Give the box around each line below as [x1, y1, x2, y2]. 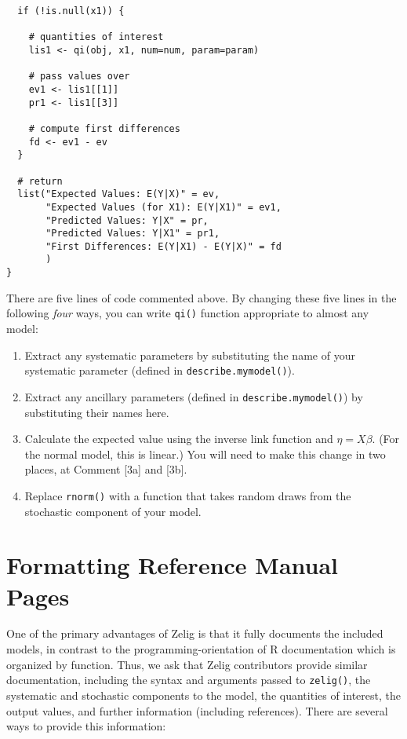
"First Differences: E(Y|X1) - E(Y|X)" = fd [45, 240, 282, 252]
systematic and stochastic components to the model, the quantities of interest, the [6, 686, 401, 703]
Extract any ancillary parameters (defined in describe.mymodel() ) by [24, 388, 363, 404]
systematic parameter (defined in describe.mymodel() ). [24, 362, 295, 379]
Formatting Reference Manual [6, 549, 339, 581]
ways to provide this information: [6, 718, 166, 734]
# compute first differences [28, 123, 180, 134]
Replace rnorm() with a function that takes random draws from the [24, 487, 351, 503]
